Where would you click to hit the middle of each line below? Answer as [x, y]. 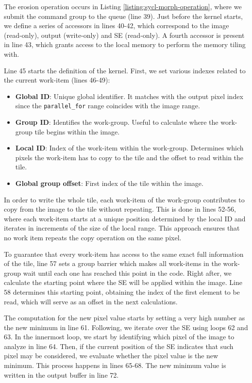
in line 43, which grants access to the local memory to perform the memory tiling [125, 44]
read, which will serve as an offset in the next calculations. [91, 301]
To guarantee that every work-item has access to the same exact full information [124, 254]
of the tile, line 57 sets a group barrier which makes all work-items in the [112, 263]
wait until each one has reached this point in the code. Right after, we [127, 273]
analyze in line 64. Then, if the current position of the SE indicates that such [119, 346]
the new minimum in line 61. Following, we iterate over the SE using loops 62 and [126, 327]
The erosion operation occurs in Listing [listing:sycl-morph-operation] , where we [123, 6]
